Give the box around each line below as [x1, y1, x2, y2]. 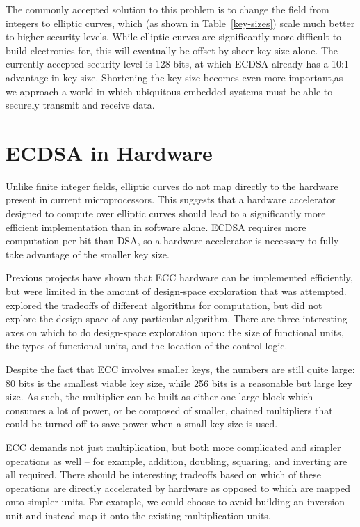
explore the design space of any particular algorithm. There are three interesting [6, 311, 347, 326]
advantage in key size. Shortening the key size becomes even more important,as [6, 70, 343, 84]
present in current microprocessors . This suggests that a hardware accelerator [6, 192, 336, 207]
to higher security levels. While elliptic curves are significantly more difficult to [6, 29, 342, 44]
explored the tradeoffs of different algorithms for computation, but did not [6, 297, 322, 312]
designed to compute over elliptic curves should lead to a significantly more [6, 206, 326, 221]
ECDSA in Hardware [6, 138, 213, 166]
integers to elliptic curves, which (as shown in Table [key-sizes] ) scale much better [6, 15, 355, 30]
